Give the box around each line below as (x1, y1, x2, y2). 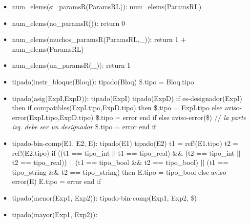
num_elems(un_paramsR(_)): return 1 (12, 60, 131, 70)
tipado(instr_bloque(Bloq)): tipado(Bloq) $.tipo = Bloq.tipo (12, 76, 194, 86)
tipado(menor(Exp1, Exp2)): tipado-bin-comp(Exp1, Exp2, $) (12, 192, 197, 203)
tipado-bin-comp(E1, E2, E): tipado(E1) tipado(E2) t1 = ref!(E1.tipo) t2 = (12, 138, 238, 148)
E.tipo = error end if (39, 176, 101, 186)
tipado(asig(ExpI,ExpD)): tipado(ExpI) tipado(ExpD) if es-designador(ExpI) (12, 93, 242, 103)
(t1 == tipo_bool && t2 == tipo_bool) (75, 157, 199, 167)
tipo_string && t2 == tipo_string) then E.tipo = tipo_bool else (12, 166, 209, 177)
